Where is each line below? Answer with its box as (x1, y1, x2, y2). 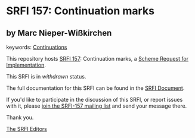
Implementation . (6, 61, 47, 68)
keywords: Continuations (6, 43, 67, 51)
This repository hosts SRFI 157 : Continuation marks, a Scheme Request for (6, 55, 189, 62)
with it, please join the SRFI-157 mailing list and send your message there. (6, 102, 187, 109)
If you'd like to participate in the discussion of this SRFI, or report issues (6, 96, 183, 103)
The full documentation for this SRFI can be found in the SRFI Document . (6, 84, 185, 92)
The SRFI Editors (6, 126, 48, 132)
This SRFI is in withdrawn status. (6, 73, 86, 80)
